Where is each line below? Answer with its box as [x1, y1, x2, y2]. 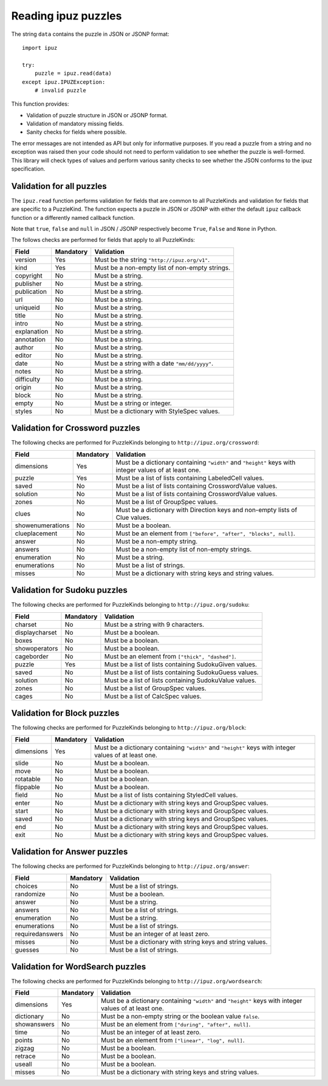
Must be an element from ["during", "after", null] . [100, 1020, 251, 1029]
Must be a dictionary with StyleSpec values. [94, 407, 220, 415]
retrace [15, 1052, 36, 1060]
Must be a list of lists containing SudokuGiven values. [104, 660, 258, 668]
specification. [11, 165, 46, 172]
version [15, 255, 36, 264]
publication [15, 287, 47, 296]
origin [15, 383, 32, 391]
